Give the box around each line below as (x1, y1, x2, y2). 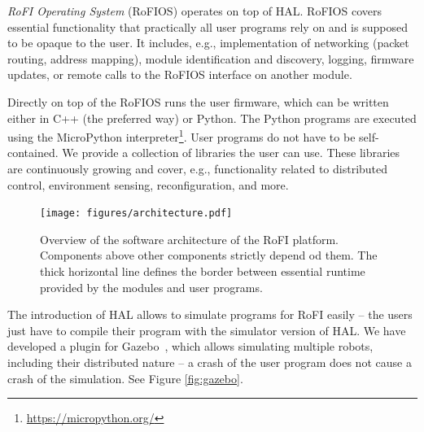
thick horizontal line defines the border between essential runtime (40, 263, 365, 280)
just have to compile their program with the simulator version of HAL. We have (7, 321, 406, 338)
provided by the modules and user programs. (40, 278, 263, 295)
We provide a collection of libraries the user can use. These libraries (62, 144, 400, 161)
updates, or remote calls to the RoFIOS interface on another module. (7, 66, 352, 83)
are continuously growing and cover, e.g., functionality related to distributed (7, 160, 388, 177)
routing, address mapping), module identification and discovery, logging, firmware (7, 50, 414, 67)
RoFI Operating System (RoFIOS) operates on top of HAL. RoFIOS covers (7, 2, 382, 19)
